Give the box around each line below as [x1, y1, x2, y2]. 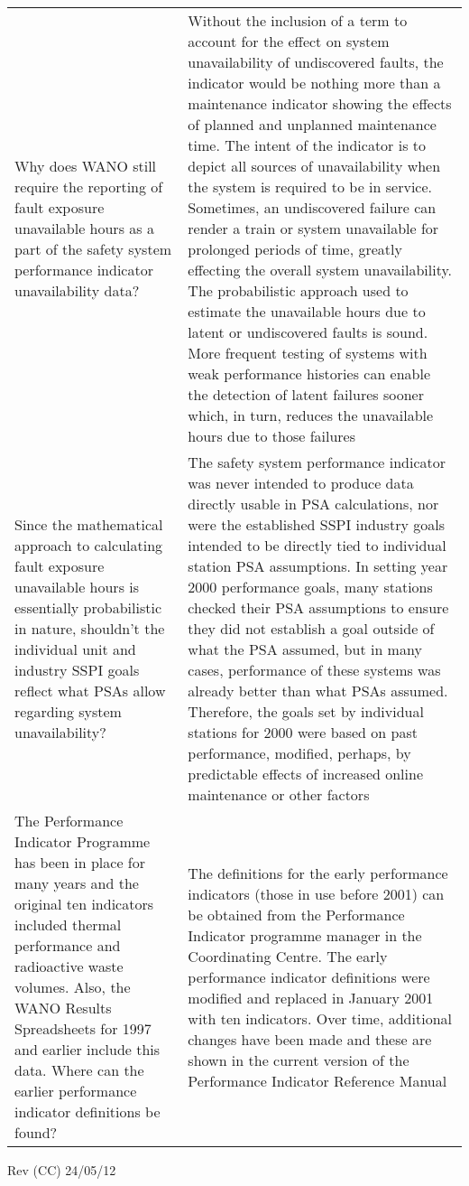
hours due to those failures [188, 425, 356, 446]
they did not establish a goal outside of [188, 618, 435, 639]
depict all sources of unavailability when [188, 155, 441, 176]
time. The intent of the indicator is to [188, 135, 427, 155]
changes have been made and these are [188, 1028, 432, 1050]
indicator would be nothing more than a [188, 72, 441, 93]
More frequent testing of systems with [188, 342, 428, 363]
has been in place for [14, 852, 146, 873]
